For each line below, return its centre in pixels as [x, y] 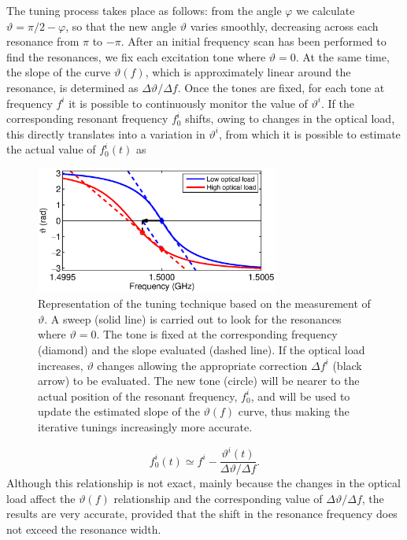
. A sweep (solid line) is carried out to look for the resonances [193, 318]
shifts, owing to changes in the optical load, [290, 118]
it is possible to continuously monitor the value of [188, 103]
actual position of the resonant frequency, [138, 396]
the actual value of [51, 149]
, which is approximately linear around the [248, 72]
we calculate [326, 10]
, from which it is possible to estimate [309, 133]
